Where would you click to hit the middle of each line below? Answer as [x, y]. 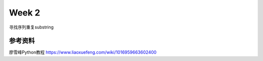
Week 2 [25, 13]
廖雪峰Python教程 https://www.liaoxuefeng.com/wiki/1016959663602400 [83, 52]
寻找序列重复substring [31, 27]
